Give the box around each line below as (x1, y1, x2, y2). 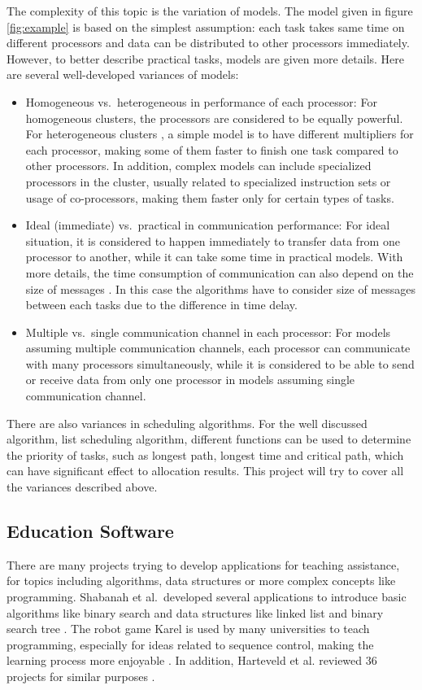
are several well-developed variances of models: (7, 66, 239, 83)
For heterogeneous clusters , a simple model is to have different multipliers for (25, 125, 414, 142)
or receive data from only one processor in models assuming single (25, 371, 355, 388)
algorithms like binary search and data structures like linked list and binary (7, 604, 384, 621)
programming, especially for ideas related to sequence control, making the (7, 635, 374, 653)
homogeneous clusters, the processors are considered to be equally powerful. (25, 109, 403, 126)
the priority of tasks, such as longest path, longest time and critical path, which (7, 446, 404, 463)
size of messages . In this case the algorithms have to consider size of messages (25, 280, 416, 297)
